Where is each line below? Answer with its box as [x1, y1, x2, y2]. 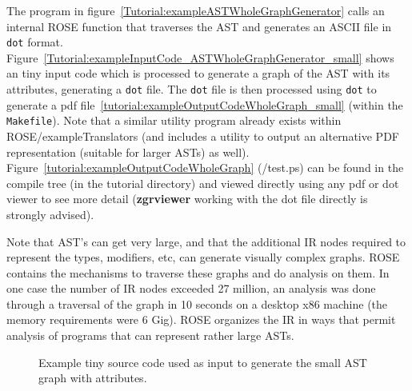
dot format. [6, 34, 63, 50]
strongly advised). [6, 205, 94, 222]
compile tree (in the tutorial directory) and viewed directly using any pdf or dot [6, 174, 399, 191]
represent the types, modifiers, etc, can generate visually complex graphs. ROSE [6, 249, 400, 265]
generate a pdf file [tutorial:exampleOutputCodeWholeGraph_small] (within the [6, 96, 403, 113]
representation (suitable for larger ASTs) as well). [6, 143, 250, 160]
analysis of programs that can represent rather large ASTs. [6, 327, 294, 344]
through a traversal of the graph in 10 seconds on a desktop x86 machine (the [6, 295, 388, 312]
